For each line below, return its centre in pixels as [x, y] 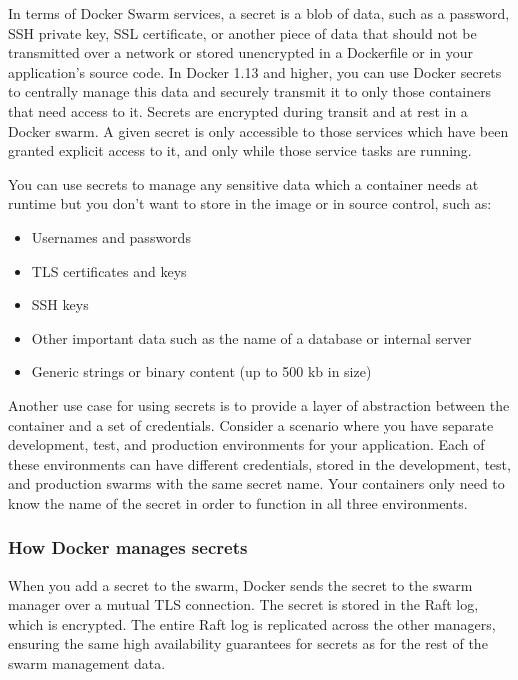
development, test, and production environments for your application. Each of [246, 444]
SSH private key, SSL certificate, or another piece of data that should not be [242, 32]
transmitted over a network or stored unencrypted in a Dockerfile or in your [241, 52]
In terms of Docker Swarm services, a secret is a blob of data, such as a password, [259, 13]
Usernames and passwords [111, 236]
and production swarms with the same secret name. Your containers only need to [256, 483]
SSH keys [60, 304]
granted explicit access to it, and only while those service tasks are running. [240, 150]
